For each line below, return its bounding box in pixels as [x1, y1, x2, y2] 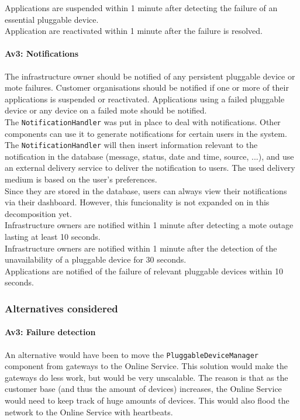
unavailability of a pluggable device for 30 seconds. [5, 253, 187, 266]
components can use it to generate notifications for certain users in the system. [5, 127, 287, 139]
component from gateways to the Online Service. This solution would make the [5, 360, 288, 372]
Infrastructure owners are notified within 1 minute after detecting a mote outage [5, 219, 294, 231]
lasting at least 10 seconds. [5, 230, 101, 243]
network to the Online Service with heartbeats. [5, 405, 173, 418]
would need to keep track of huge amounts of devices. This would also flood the [5, 394, 289, 407]
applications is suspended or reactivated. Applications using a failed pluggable [5, 92, 285, 105]
